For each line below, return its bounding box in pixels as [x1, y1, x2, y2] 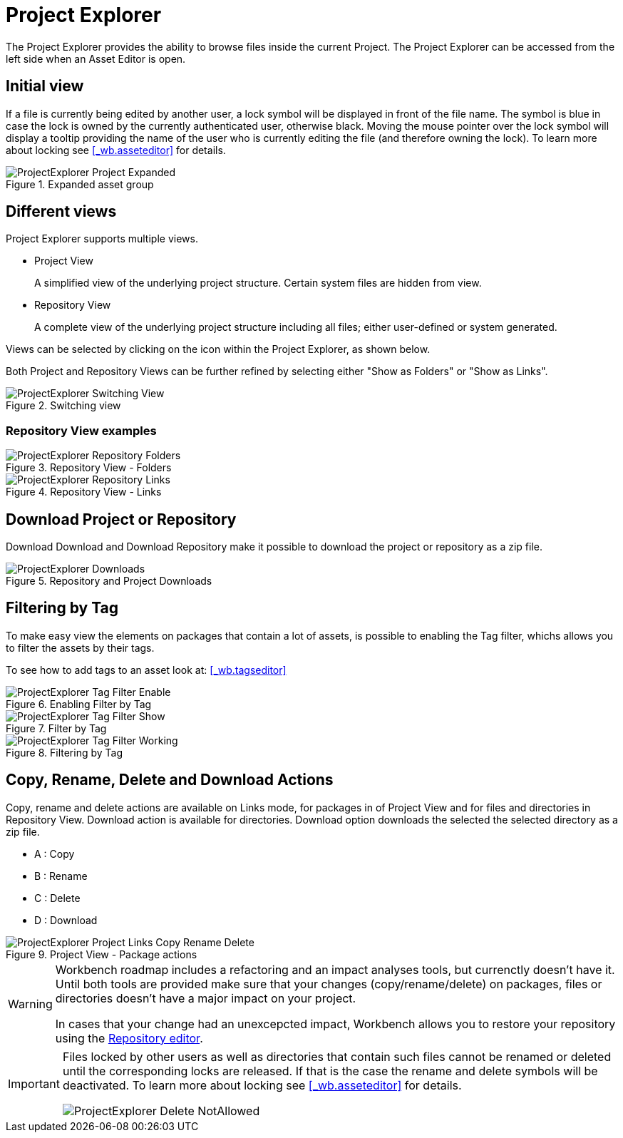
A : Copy [34, 847, 75, 860]
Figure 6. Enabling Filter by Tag [6, 697, 152, 710]
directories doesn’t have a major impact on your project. [55, 990, 356, 1005]
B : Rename [34, 869, 88, 882]
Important [8, 1076, 60, 1091]
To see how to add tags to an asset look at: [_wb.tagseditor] [6, 663, 287, 676]
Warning [8, 996, 53, 1011]
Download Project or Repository [6, 510, 237, 528]
